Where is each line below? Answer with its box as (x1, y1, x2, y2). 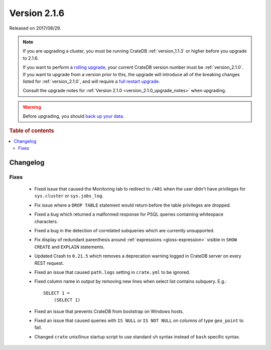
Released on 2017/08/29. (9, 25, 61, 31)
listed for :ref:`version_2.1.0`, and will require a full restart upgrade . (23, 78, 160, 84)
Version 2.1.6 (9, 8, 65, 19)
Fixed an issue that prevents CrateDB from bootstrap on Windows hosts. (34, 308, 184, 314)
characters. (34, 218, 58, 224)
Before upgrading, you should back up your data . (23, 113, 124, 119)
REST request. (34, 260, 64, 266)
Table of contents (9, 127, 55, 134)
